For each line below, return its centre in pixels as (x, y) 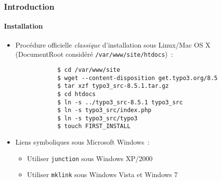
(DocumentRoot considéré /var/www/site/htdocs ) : (94, 54)
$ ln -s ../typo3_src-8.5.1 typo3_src (120, 102)
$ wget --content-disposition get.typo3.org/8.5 (138, 78)
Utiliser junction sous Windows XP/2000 (90, 158)
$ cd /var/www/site (89, 70)
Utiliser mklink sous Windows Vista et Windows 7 (102, 174)
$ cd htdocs (76, 94)
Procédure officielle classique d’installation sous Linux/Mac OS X (113, 44)
